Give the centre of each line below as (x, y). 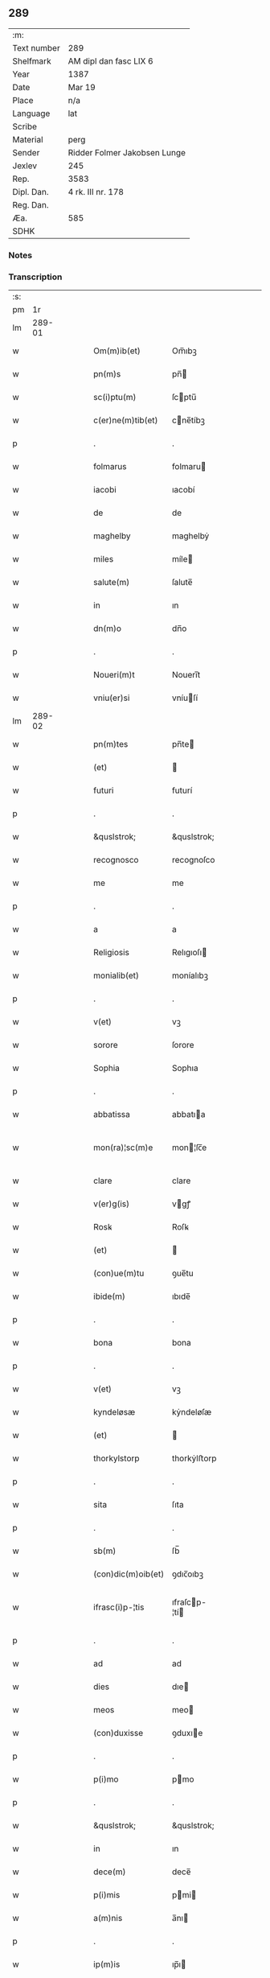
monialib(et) (116, 975)
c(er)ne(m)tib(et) (126, 420)
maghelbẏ (190, 536)
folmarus (110, 467)
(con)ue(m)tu (119, 1273)
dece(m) (110, 1872)
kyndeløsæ (115, 1412)
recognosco (116, 860)
